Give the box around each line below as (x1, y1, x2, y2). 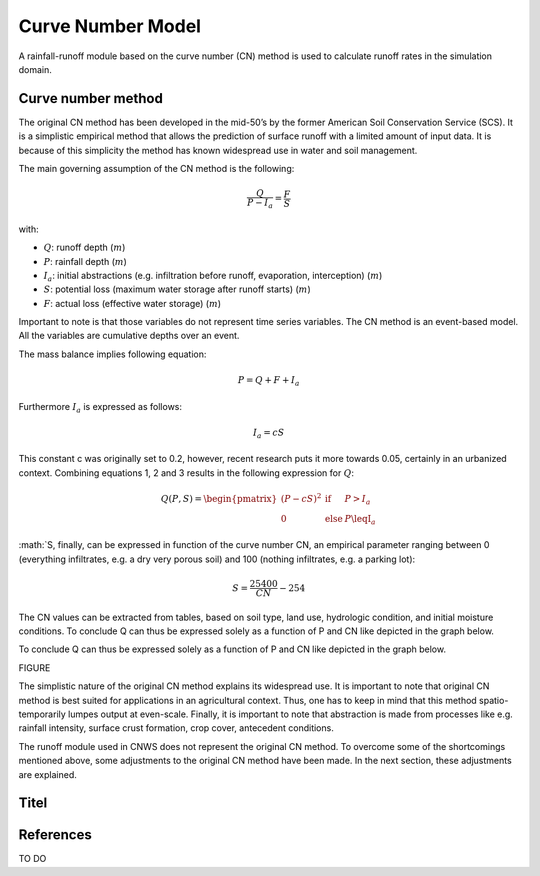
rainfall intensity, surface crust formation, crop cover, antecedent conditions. (18, 722, 334, 734)
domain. (18, 63, 52, 75)
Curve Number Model (18, 15, 202, 37)
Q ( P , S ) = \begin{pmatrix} (160, 493, 278, 504)
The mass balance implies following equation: (18, 348, 207, 360)
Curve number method (18, 90, 164, 107)
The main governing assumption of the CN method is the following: (18, 163, 295, 175)
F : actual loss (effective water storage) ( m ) (43, 297, 222, 309)
